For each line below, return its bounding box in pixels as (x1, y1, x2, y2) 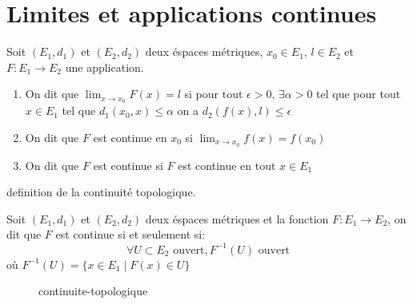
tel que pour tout (316, 85, 401, 102)
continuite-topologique (38, 282, 148, 299)
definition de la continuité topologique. (6, 184, 196, 200)
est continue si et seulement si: (55, 226, 206, 243)
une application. (65, 58, 144, 75)
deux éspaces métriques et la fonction (145, 210, 329, 227)
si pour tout (184, 85, 243, 102)
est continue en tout (178, 156, 276, 173)
